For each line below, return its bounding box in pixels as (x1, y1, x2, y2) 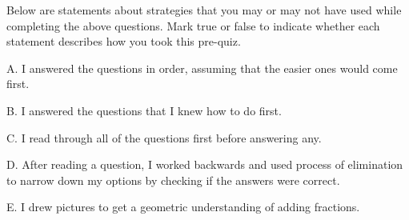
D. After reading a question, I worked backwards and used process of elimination (6, 156, 403, 173)
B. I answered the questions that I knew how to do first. (6, 102, 282, 118)
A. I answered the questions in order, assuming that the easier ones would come (6, 59, 398, 76)
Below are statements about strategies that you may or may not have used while (6, 2, 402, 18)
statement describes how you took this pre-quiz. (6, 33, 241, 50)
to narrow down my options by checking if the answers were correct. (6, 171, 340, 188)
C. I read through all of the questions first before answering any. (6, 129, 322, 146)
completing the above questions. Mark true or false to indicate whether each (6, 17, 380, 34)
